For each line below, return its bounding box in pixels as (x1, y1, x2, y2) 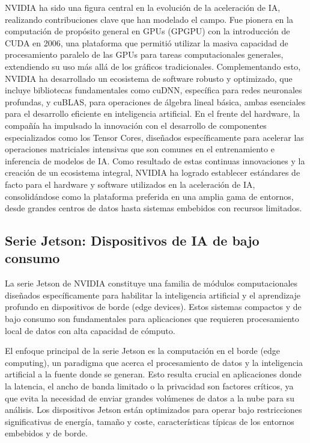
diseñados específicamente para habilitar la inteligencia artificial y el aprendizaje (5, 288, 300, 301)
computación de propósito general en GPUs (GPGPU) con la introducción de (5, 25, 290, 37)
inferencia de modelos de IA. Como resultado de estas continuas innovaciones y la (5, 154, 305, 167)
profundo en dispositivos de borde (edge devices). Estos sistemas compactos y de (5, 300, 302, 313)
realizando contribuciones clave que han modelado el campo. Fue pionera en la (5, 13, 293, 25)
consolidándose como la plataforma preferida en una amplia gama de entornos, (5, 190, 294, 202)
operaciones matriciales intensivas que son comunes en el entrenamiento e (5, 143, 275, 155)
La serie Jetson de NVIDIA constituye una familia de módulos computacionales (5, 277, 298, 290)
